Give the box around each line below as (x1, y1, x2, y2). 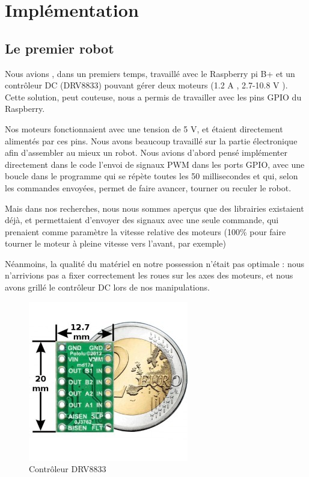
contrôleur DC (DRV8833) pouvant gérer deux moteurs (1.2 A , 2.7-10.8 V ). (5, 79, 288, 91)
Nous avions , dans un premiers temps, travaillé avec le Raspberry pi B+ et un (5, 67, 295, 79)
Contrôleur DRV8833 (29, 463, 106, 475)
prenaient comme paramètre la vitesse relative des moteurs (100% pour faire (5, 225, 286, 238)
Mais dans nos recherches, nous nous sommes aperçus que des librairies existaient (5, 202, 304, 214)
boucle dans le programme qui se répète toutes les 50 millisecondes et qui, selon (5, 170, 298, 182)
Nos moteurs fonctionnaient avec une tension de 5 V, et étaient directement (5, 122, 283, 135)
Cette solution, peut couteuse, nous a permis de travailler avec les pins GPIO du (5, 90, 302, 103)
